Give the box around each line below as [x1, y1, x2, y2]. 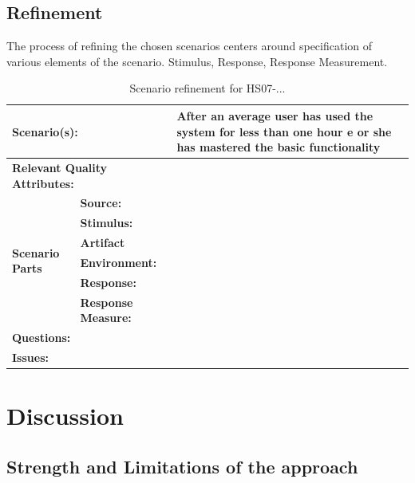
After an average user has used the [176, 107, 373, 124]
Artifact [80, 234, 125, 251]
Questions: [12, 329, 71, 346]
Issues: [12, 348, 49, 365]
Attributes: [12, 175, 74, 191]
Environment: [80, 253, 157, 270]
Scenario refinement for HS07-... [129, 80, 286, 96]
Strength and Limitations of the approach [6, 454, 358, 478]
